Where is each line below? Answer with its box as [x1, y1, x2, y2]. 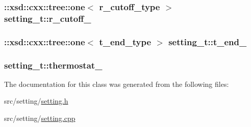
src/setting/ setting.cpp [4, 113, 76, 123]
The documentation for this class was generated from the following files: [4, 78, 229, 89]
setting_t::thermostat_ [4, 58, 103, 71]
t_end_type [99, 35, 152, 48]
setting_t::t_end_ [168, 35, 247, 48]
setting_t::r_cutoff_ [4, 12, 91, 24]
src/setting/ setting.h [4, 96, 68, 106]
